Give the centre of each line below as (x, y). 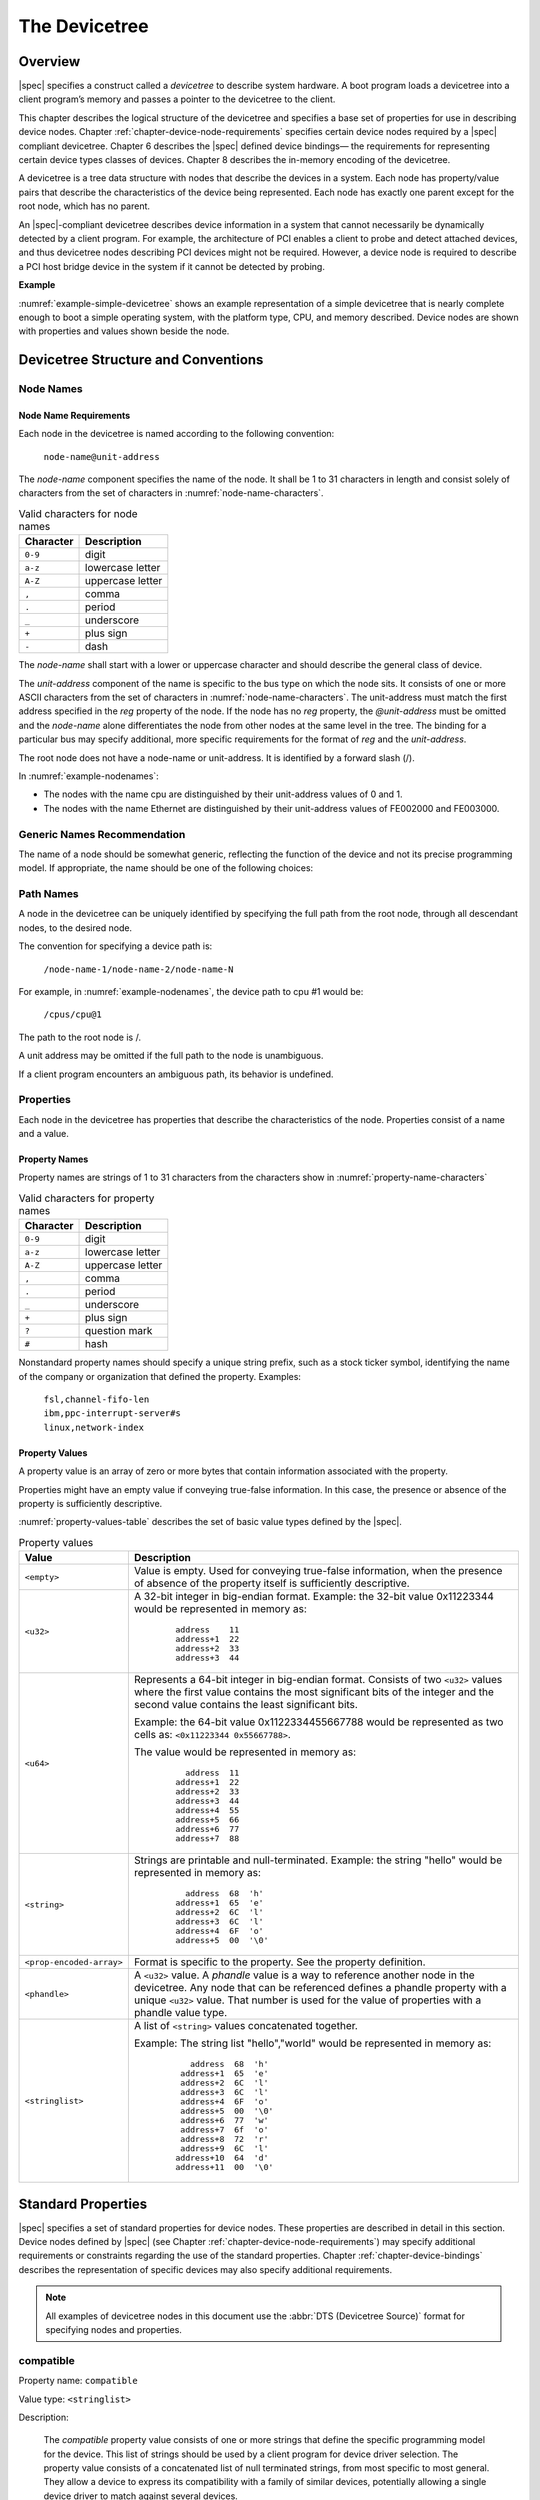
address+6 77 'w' (224, 2120)
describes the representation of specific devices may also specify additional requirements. (205, 2269)
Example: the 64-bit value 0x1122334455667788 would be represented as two (318, 1722)
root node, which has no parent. (84, 206)
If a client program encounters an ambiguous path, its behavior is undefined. (176, 1074)
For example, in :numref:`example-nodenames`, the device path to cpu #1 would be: (191, 991)
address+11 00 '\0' (224, 2167)
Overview (49, 61)
